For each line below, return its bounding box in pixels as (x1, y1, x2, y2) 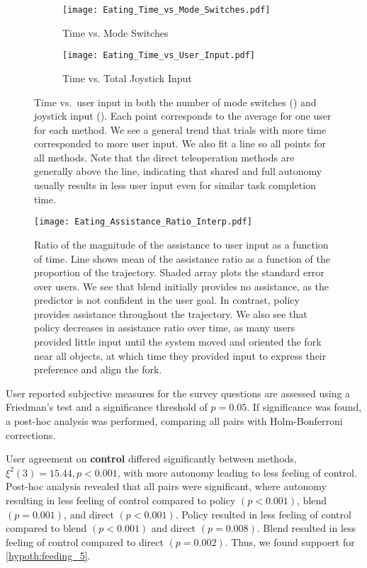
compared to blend (6, 521, 87, 535)
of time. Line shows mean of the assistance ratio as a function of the (34, 251, 330, 266)
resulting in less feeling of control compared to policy (6, 493, 236, 507)
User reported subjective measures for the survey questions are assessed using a (6, 385, 351, 400)
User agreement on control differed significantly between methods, (6, 451, 297, 466)
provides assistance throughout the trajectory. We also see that (34, 306, 307, 321)
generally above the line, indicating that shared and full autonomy (34, 164, 322, 178)
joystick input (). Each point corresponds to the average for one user (34, 108, 332, 123)
